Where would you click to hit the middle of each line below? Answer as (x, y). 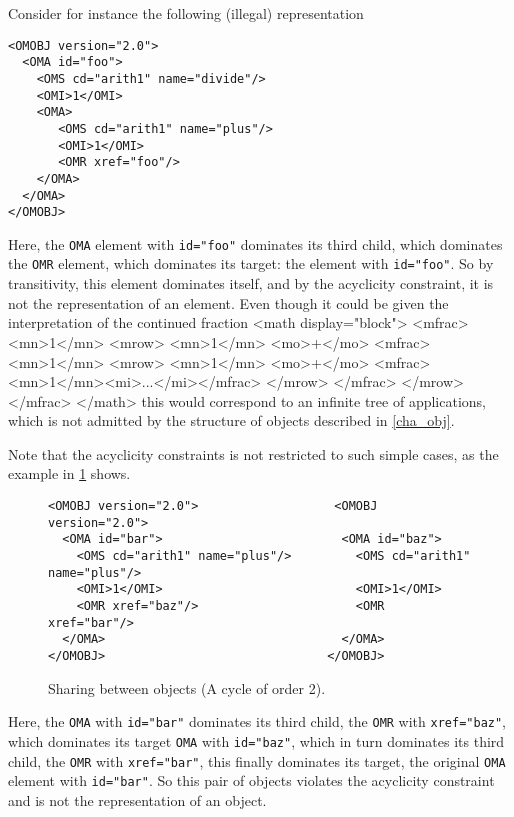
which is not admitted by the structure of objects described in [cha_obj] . (231, 420)
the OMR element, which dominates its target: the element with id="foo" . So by (251, 263)
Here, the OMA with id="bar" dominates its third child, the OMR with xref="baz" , (257, 721)
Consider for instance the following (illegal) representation (186, 13)
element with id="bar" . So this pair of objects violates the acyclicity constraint (251, 780)
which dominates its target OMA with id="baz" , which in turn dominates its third (256, 740)
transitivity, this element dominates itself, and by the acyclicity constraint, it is (251, 283)
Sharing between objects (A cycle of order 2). (187, 687)
